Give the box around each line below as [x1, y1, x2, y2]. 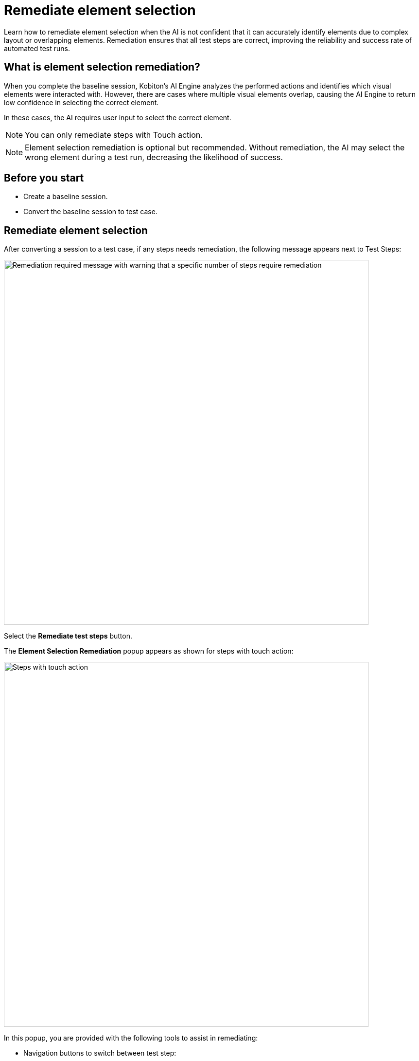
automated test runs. [4, 44, 70, 53]
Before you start [4, 172, 84, 184]
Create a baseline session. [23, 192, 108, 201]
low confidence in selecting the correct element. [4, 98, 159, 107]
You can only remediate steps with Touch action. [25, 129, 203, 140]
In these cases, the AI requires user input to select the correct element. [4, 113, 231, 122]
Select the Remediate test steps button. [4, 632, 133, 640]
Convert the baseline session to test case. [23, 207, 157, 216]
